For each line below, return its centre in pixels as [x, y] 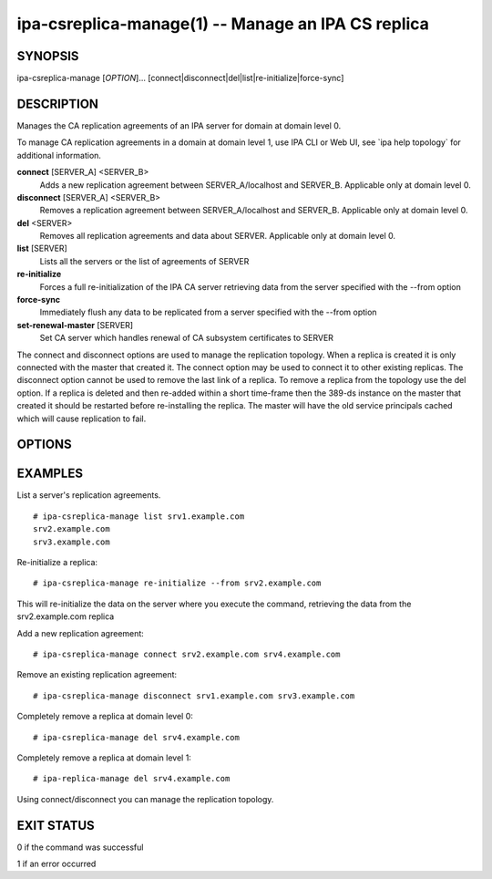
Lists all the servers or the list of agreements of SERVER [144, 261]
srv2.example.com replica [66, 616]
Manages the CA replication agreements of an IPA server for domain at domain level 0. [179, 125]
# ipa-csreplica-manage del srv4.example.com [137, 737]
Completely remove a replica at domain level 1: [104, 758]
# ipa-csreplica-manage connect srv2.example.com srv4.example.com [187, 654]
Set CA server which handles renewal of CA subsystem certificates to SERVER [187, 338]
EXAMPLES [50, 474]
